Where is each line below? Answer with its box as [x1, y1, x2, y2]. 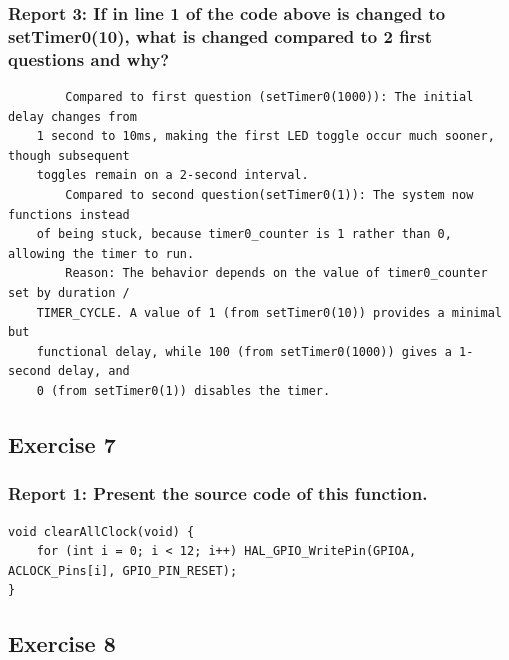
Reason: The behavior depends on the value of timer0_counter [65, 266, 488, 281]
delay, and [58, 364, 130, 379]
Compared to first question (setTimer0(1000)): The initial [65, 90, 474, 105]
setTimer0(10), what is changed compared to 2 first [8, 23, 433, 48]
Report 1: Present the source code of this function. [8, 481, 428, 506]
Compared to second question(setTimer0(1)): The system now [65, 188, 474, 203]
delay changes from [8, 109, 137, 124]
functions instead [8, 207, 130, 222]
